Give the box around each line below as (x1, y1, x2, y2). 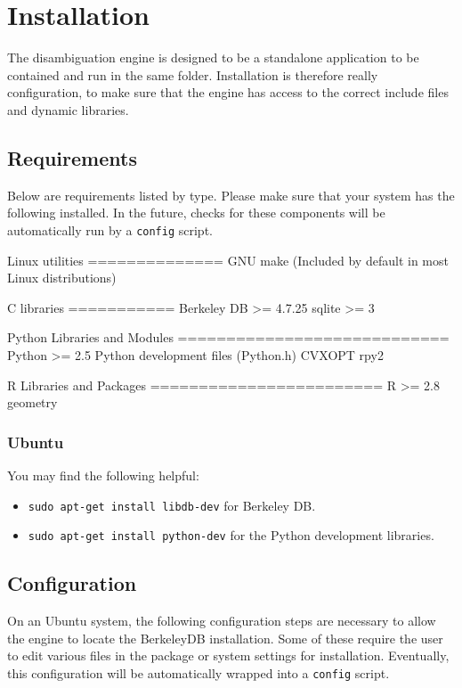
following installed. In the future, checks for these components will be (7, 203, 385, 222)
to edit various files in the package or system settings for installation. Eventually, (7, 646, 450, 665)
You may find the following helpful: (7, 465, 199, 484)
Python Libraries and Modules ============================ (7, 328, 450, 347)
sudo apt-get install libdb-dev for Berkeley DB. (28, 496, 316, 514)
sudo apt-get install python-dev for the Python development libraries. (28, 526, 434, 545)
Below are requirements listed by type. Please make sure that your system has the (7, 185, 455, 204)
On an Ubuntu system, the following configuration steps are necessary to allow (7, 611, 436, 630)
